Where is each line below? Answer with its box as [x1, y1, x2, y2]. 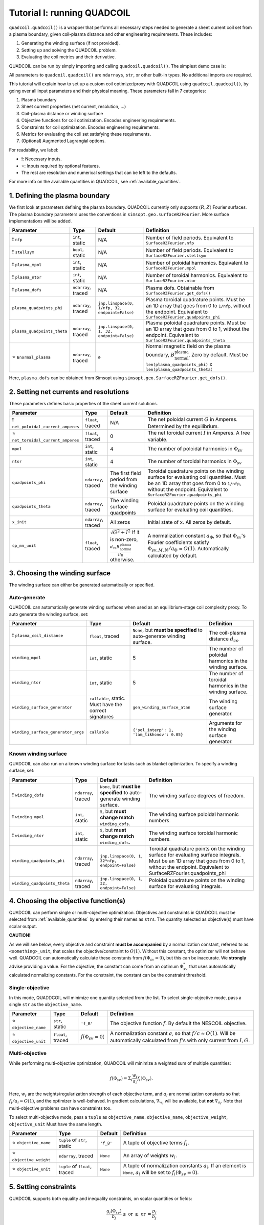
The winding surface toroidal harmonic [149, 830, 238, 836]
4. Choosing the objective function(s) [9, 897, 126, 905]
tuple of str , [59, 1137, 88, 1144]
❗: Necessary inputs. [21, 156, 62, 162]
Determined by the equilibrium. [147, 423, 219, 430]
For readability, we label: [9, 147, 59, 153]
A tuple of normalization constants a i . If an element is [123, 1162, 246, 1170]
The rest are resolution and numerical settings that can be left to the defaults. [21, 170, 177, 175]
